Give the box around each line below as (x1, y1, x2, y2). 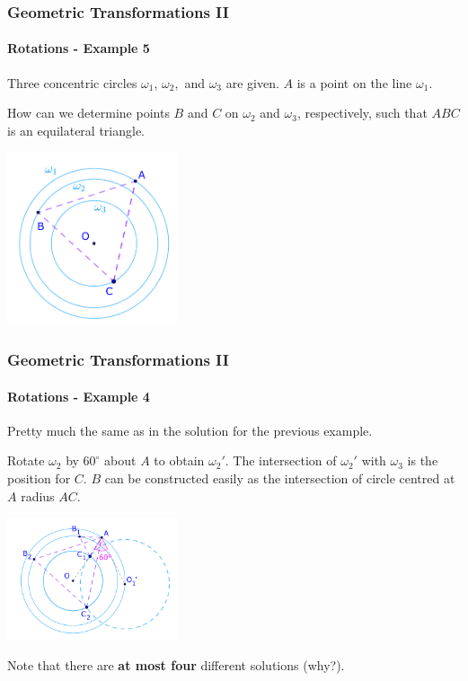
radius (21, 486, 55, 505)
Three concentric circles (7, 73, 137, 92)
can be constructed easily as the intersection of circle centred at (104, 468, 455, 487)
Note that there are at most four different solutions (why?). (7, 656, 345, 675)
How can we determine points (7, 103, 170, 122)
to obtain (154, 451, 205, 470)
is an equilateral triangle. (7, 120, 146, 139)
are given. (225, 73, 279, 92)
